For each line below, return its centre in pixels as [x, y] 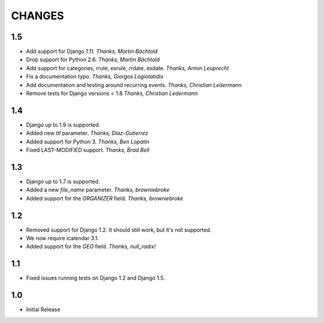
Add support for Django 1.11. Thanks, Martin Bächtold [92, 52]
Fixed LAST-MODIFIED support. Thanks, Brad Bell [88, 150]
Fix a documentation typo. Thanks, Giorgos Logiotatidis [95, 77]
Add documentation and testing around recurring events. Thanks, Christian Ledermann [134, 85]
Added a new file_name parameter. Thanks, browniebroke [98, 190]
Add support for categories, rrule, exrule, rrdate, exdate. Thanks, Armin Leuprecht [127, 68]
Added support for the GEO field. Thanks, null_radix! [91, 247]
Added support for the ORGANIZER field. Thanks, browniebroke [105, 198]
